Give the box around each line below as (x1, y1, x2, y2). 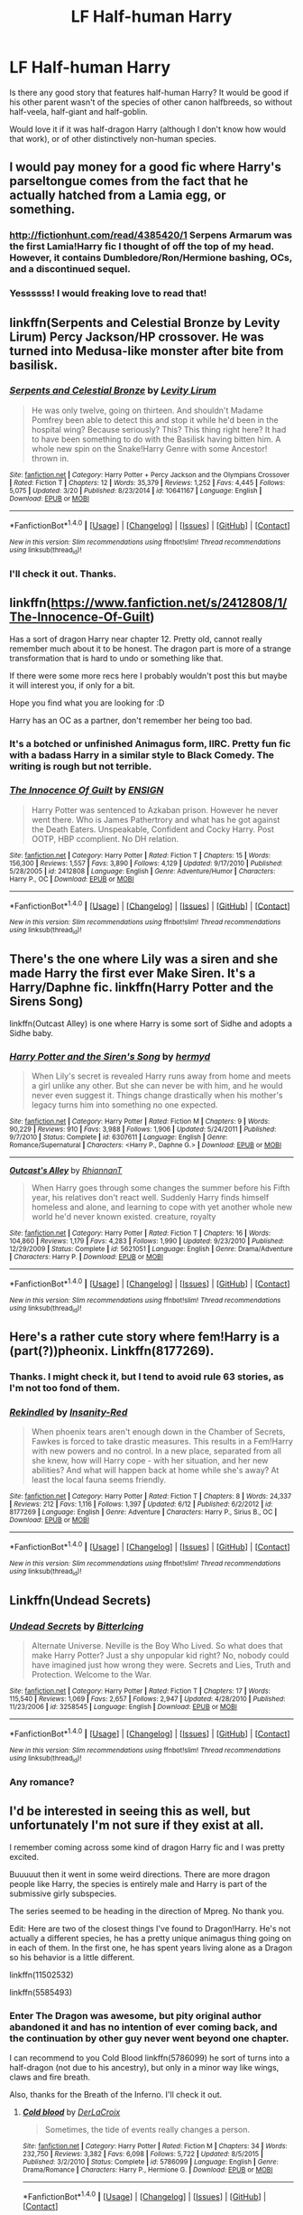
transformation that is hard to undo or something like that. (9, 652, 224, 663)
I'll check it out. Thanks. (9, 567, 117, 580)
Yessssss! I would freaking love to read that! (9, 287, 207, 300)
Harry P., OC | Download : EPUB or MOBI (9, 874, 134, 883)
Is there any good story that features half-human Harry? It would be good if (9, 87, 289, 98)
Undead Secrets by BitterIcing (9, 1620, 144, 1632)
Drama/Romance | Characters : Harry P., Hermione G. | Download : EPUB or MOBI (22, 2165, 273, 2174)
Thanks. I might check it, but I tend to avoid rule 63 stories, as (9, 1370, 284, 1383)
